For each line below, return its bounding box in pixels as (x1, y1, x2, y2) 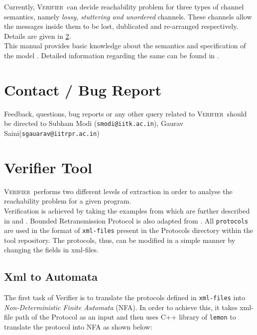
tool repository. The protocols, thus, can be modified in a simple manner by (4, 234, 236, 245)
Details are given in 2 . (4, 30, 71, 41)
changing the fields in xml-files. (4, 244, 99, 255)
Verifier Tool (4, 157, 92, 177)
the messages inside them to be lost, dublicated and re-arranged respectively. (4, 21, 239, 31)
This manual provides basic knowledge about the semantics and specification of (4, 40, 246, 51)
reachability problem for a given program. (4, 196, 131, 206)
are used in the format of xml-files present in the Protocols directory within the (4, 225, 254, 235)
